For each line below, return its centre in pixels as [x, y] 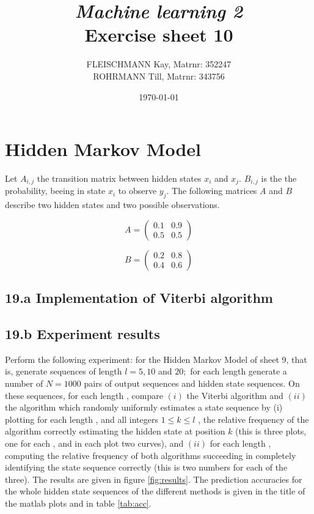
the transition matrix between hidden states [119, 178]
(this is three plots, [271, 431]
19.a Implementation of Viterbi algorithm [139, 298]
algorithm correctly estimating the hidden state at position [115, 431]
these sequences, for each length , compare [84, 395]
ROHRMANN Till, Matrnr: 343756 [159, 76]
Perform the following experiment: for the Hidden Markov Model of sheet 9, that [156, 359]
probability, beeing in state [55, 191]
